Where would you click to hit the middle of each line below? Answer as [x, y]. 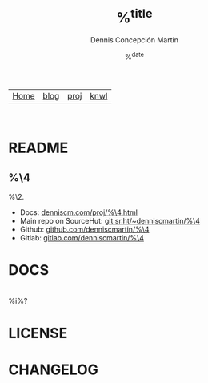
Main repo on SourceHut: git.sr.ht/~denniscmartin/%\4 [110, 220]
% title [134, 16]
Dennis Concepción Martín [134, 40]
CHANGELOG [53, 370]
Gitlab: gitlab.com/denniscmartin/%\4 [82, 237]
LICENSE [38, 333]
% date [134, 56]
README [38, 148]
